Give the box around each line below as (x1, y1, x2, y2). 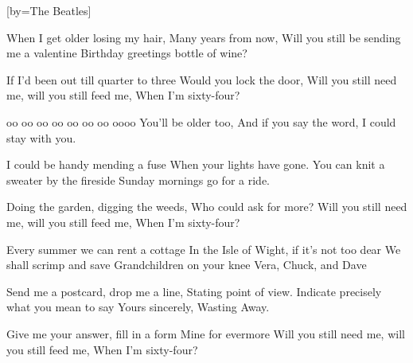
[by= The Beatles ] (6, 2, 92, 18)
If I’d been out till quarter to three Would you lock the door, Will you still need (6, 71, 397, 88)
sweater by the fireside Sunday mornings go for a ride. (6, 171, 270, 188)
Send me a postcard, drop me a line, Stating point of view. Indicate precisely (6, 283, 382, 299)
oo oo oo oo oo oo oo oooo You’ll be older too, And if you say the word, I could (6, 113, 396, 130)
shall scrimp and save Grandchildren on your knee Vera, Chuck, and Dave (6, 256, 367, 273)
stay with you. (6, 129, 76, 146)
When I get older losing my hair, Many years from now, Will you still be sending (6, 29, 401, 45)
